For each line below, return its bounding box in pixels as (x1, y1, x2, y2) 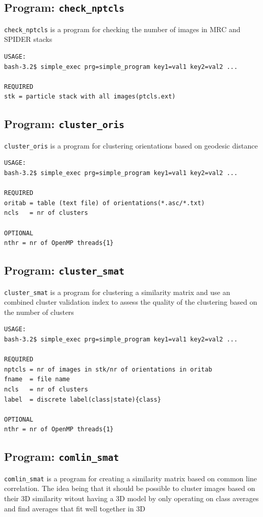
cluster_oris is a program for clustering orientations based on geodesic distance (4, 140, 258, 151)
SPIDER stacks (4, 34, 52, 44)
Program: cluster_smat (4, 262, 125, 278)
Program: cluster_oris (4, 116, 125, 132)
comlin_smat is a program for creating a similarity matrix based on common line (4, 473, 257, 483)
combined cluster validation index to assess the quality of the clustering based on (4, 297, 257, 307)
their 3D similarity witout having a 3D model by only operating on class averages (4, 493, 259, 503)
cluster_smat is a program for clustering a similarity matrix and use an (4, 286, 230, 297)
